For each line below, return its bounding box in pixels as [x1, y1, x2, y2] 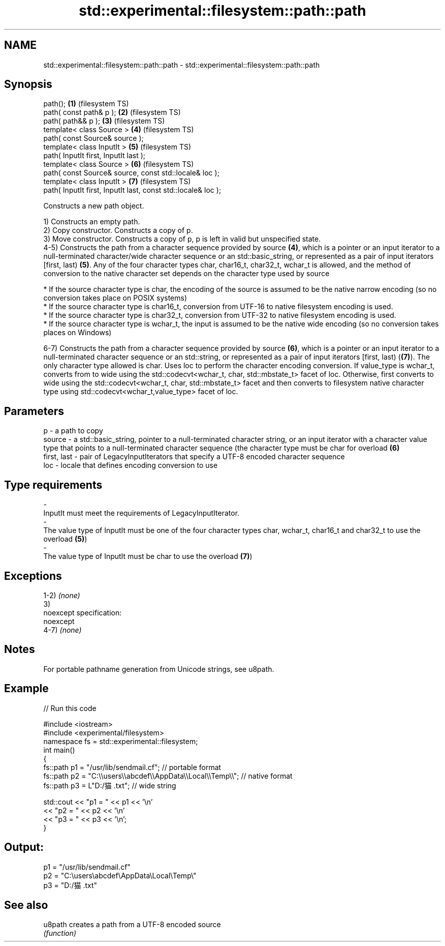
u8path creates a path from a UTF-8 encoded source [43, 920, 221, 929]
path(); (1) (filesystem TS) [43, 99, 129, 108]
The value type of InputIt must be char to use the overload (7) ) [43, 552, 252, 561]
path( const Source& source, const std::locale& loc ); [43, 168, 219, 178]
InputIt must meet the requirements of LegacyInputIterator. [43, 509, 240, 518]
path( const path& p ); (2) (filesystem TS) [43, 108, 181, 117]
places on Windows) [43, 328, 112, 337]
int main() [43, 745, 75, 754]
